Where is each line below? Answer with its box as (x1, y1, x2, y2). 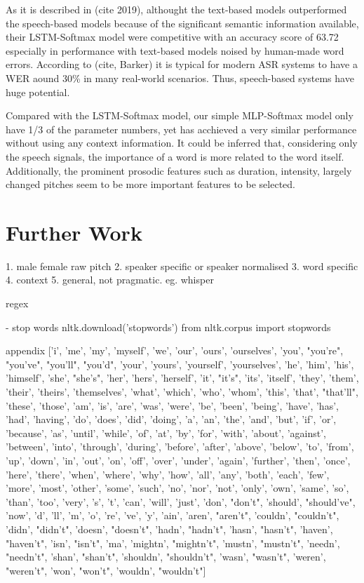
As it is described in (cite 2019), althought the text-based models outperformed (6, 2, 347, 16)
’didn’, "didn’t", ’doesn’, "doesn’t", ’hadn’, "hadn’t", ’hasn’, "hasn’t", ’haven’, (6, 521, 333, 536)
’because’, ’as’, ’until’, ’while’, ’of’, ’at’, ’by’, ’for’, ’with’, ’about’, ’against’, (6, 425, 326, 440)
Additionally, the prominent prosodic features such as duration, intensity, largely (6, 163, 352, 177)
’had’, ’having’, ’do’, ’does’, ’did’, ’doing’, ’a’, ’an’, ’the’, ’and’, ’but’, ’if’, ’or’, (6, 412, 337, 427)
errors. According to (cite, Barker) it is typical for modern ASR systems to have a (6, 57, 358, 72)
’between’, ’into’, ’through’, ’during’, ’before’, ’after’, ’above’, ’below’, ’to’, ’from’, (6, 439, 354, 454)
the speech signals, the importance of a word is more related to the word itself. (6, 149, 344, 163)
